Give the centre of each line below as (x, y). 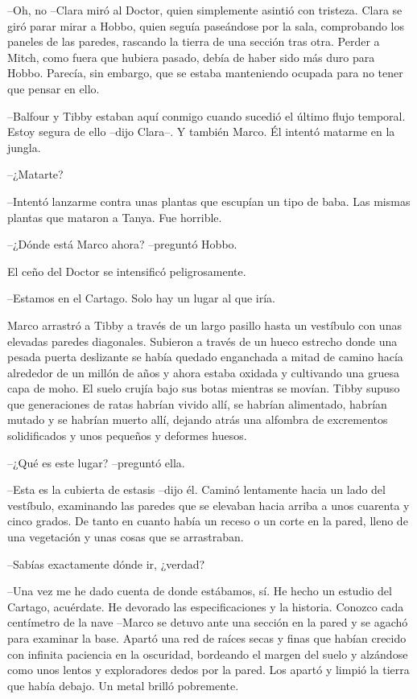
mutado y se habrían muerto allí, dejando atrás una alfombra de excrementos (198, 419)
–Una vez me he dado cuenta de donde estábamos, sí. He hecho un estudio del (200, 591)
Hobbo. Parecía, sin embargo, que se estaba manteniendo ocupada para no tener (205, 73)
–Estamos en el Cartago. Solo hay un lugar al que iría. (141, 298)
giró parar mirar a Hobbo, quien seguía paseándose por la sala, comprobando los (206, 25)
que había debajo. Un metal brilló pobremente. (123, 685)
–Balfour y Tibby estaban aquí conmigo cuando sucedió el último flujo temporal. (206, 115)
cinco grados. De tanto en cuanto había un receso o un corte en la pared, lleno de (208, 521)
